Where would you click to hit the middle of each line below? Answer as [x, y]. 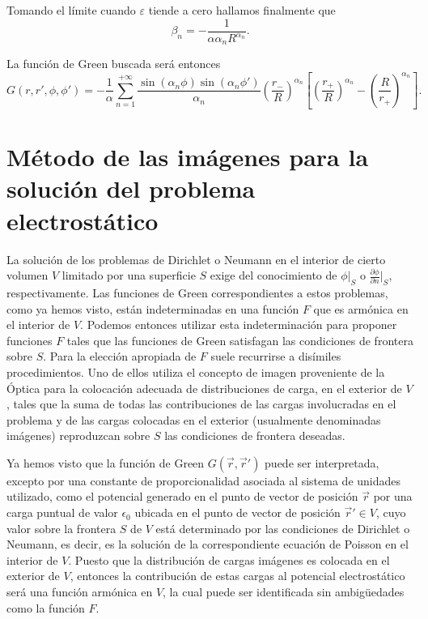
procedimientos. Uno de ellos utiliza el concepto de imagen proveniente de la [196, 371]
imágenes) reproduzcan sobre [78, 435]
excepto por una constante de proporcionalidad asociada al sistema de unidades [204, 480]
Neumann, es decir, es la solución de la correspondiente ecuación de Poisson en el [208, 544]
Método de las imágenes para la [188, 157]
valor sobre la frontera [61, 528]
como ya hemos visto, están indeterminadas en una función [153, 308]
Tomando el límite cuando [71, 10]
